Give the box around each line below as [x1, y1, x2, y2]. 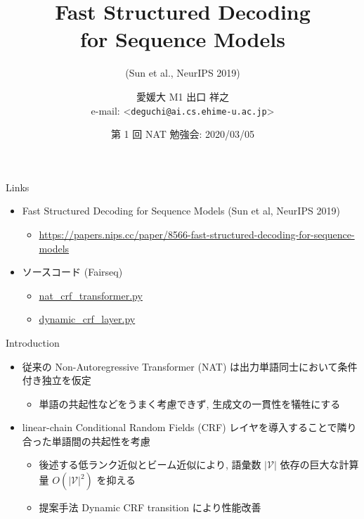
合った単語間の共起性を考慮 [22, 433, 150, 448]
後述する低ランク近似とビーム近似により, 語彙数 [39, 457, 261, 472]
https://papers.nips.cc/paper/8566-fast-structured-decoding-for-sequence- [39, 226, 355, 241]
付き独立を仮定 [22, 373, 91, 387]
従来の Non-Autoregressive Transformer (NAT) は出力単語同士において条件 [22, 359, 358, 373]
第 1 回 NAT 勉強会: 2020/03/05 [110, 127, 255, 141]
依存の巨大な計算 [280, 457, 359, 472]
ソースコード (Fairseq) [22, 264, 123, 279]
